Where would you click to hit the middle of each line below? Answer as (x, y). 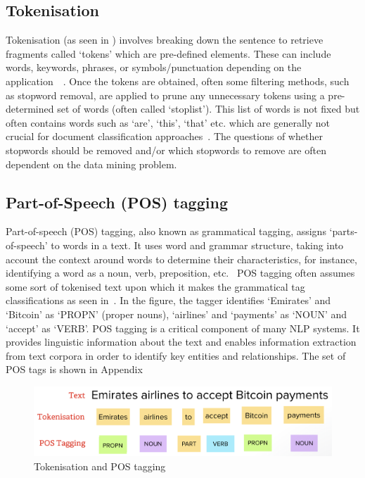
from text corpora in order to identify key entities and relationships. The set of (176, 355)
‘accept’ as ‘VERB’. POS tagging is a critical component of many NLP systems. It (183, 328)
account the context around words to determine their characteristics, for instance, (181, 259)
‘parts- (344, 231)
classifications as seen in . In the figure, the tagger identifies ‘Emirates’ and (168, 300)
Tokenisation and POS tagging (100, 466)
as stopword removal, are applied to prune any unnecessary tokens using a (165, 95)
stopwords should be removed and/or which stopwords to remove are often (166, 150)
